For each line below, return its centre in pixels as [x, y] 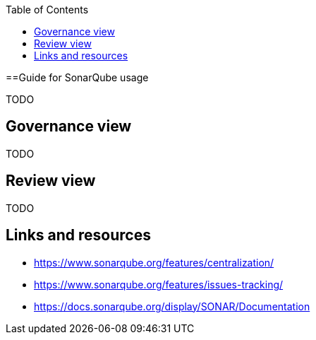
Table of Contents [47, 10]
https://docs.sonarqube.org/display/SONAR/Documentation [172, 306]
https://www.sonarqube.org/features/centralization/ [154, 262]
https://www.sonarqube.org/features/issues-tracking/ [159, 284]
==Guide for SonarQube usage [77, 77]
